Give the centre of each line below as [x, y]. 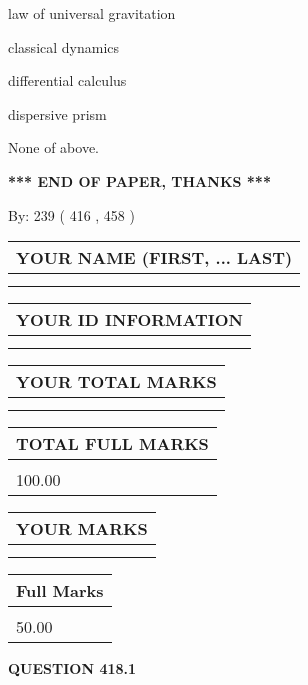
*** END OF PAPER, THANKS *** [139, 180]
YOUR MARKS [82, 529]
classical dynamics [64, 46]
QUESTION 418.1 [72, 668]
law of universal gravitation [92, 13]
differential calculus [67, 80]
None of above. [53, 147]
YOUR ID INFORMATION [129, 320]
